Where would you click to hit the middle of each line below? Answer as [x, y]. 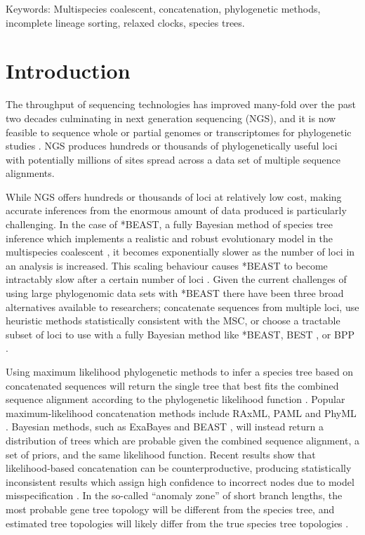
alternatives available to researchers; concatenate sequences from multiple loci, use [182, 306]
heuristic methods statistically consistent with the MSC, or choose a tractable [173, 321]
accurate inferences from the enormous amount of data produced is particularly [176, 210]
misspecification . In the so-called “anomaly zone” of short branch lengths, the [174, 495]
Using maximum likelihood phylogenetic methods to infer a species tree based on [180, 371]
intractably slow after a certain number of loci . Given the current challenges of [176, 279]
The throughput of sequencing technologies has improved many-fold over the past [181, 104]
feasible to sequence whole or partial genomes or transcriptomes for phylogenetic [179, 132]
